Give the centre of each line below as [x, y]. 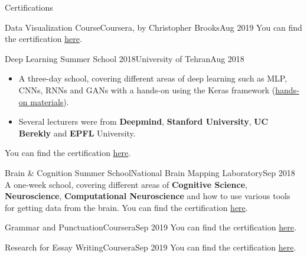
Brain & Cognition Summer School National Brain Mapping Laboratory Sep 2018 [150, 172]
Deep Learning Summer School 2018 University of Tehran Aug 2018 [125, 58]
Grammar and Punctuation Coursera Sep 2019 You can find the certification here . [151, 227]
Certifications [29, 7]
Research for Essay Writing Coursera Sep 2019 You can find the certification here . [151, 247]
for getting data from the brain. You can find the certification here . [126, 207]
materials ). [50, 101]
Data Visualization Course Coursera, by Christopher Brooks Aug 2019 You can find [153, 27]
